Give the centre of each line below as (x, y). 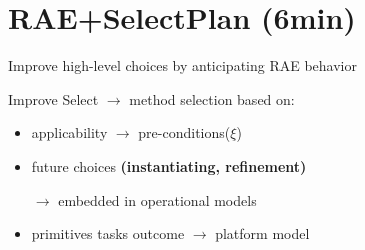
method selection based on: (212, 98)
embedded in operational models (157, 199)
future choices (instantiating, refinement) (169, 165)
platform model (262, 233)
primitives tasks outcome (108, 233)
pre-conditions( (184, 132)
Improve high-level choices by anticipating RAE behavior (182, 65)
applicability (69, 132)
